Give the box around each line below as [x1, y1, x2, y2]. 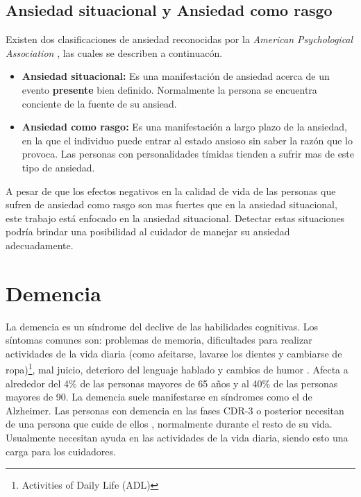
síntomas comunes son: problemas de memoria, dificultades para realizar [6, 332, 312, 347]
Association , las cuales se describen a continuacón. [6, 45, 223, 60]
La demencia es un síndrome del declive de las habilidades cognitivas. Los [6, 319, 319, 333]
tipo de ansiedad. [22, 160, 95, 174]
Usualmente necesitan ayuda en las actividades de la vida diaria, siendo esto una [6, 430, 349, 445]
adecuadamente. [6, 237, 74, 252]
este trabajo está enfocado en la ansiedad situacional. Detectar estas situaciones [6, 210, 345, 225]
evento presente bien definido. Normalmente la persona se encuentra [22, 82, 317, 96]
